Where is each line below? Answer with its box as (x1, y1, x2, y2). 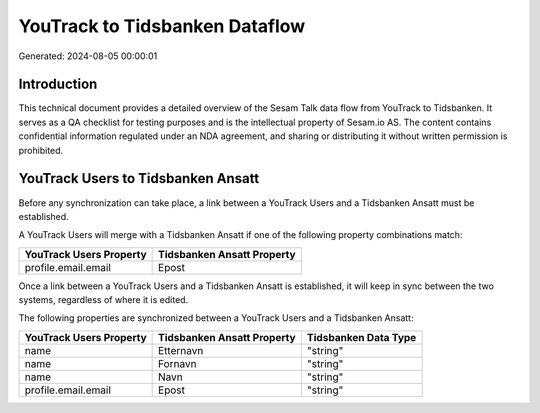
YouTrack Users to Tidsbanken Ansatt (18, 170, 260, 187)
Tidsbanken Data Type (306, 330, 417, 344)
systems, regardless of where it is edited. (18, 294, 189, 306)
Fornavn (158, 356, 197, 370)
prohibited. (18, 144, 64, 156)
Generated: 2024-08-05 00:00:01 (18, 50, 158, 62)
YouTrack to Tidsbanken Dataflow (18, 15, 306, 37)
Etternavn (158, 343, 204, 357)
